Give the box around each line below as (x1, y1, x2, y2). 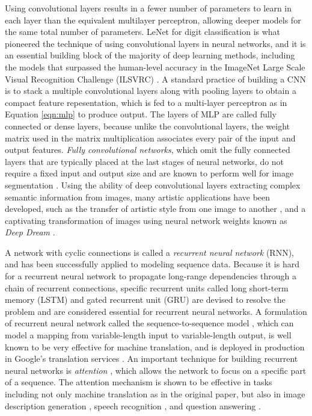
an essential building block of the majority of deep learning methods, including (5, 49, 295, 61)
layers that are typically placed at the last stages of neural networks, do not (5, 155, 284, 167)
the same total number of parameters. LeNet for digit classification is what (5, 25, 281, 38)
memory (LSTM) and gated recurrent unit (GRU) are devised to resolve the (5, 293, 286, 306)
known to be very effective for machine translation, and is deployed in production (5, 340, 305, 353)
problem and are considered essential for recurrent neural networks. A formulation (5, 305, 307, 317)
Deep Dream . (5, 226, 55, 238)
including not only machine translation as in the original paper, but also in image (5, 388, 305, 400)
